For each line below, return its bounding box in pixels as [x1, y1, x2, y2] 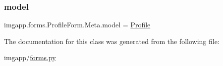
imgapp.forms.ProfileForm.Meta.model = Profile [4, 20, 151, 30]
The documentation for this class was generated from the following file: [4, 36, 220, 46]
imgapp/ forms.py [4, 52, 56, 63]
